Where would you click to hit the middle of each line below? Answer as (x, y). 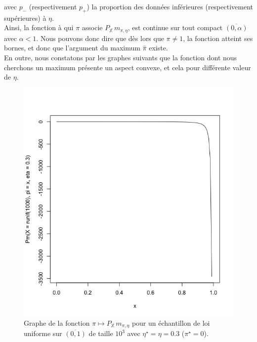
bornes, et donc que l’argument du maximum (72, 48)
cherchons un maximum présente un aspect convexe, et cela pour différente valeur (128, 67)
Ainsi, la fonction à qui (39, 27)
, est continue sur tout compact (175, 27)
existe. (158, 48)
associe (92, 27)
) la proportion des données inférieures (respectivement (170, 6)
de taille (101, 333)
